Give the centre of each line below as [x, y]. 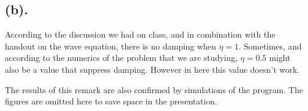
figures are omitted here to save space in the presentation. [111, 101]
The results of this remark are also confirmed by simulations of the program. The [154, 89]
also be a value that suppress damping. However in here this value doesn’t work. [152, 69]
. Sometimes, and [270, 46]
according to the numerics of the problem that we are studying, [121, 58]
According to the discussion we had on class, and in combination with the [140, 34]
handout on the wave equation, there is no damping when [111, 46]
